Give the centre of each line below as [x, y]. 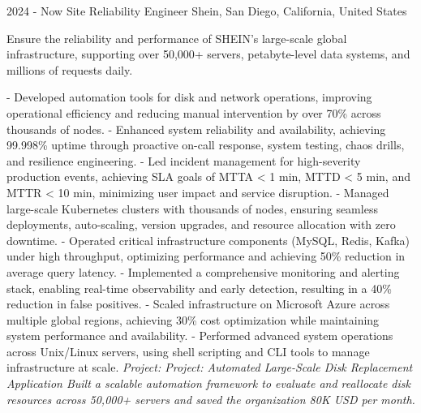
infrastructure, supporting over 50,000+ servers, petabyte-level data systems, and [208, 54]
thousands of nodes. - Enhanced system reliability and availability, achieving [196, 129]
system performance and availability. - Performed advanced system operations [200, 336]
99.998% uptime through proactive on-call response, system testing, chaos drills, [206, 145]
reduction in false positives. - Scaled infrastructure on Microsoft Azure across [198, 304]
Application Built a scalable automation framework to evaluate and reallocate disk [208, 383]
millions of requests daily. [70, 69]
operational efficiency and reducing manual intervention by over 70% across [194, 112]
